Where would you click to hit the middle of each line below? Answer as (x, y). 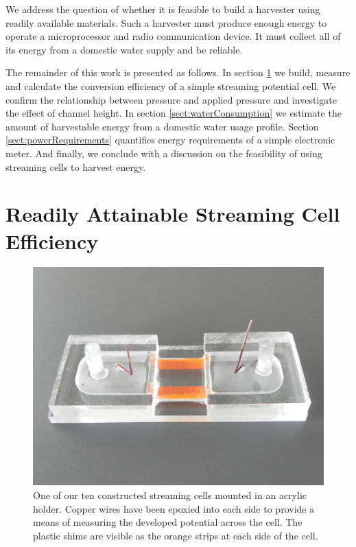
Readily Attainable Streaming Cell (173, 214)
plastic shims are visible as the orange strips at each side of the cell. (176, 535)
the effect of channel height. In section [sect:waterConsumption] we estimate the (174, 113)
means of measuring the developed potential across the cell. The (168, 522)
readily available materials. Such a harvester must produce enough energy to (166, 22)
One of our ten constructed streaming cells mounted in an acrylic (170, 495)
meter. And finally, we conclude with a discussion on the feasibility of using (164, 153)
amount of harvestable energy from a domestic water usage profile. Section (162, 126)
